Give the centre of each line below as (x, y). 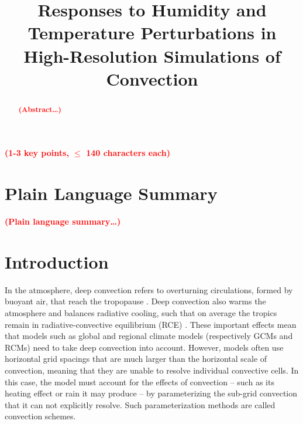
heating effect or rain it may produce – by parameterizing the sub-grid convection (151, 393)
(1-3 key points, (37, 153)
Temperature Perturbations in (152, 33)
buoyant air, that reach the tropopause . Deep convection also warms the (135, 301)
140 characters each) (128, 153)
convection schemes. (40, 416)
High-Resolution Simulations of (152, 55)
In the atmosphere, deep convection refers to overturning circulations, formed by (149, 289)
